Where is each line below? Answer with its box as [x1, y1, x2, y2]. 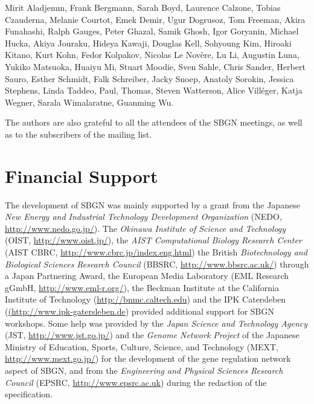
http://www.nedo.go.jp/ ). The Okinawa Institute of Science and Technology [5, 222, 286, 234]
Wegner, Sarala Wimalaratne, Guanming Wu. [5, 95, 174, 108]
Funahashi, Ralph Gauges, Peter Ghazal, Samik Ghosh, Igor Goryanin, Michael [5, 25, 299, 37]
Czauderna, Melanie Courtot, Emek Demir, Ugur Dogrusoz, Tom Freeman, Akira [5, 13, 306, 25]
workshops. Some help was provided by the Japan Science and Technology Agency [5, 316, 307, 329]
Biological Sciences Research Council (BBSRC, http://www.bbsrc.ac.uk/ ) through [5, 257, 309, 270]
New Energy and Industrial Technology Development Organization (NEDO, [5, 210, 282, 223]
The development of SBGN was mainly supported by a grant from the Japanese [5, 198, 300, 211]
